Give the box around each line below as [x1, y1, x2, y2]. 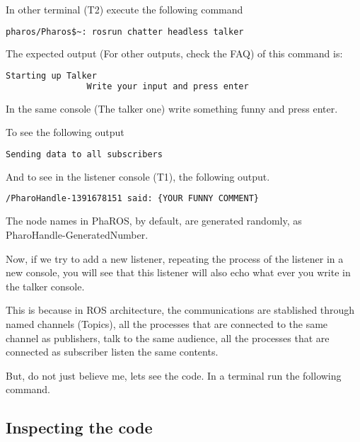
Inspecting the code [6, 416, 153, 438]
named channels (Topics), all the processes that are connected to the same [6, 316, 328, 331]
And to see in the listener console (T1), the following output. [6, 169, 270, 183]
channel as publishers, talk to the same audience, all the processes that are [6, 330, 330, 345]
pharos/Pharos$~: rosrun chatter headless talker [6, 26, 244, 37]
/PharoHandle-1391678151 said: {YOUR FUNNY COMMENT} [6, 193, 259, 204]
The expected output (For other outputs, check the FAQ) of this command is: [6, 46, 343, 61]
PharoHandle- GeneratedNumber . [6, 227, 149, 242]
